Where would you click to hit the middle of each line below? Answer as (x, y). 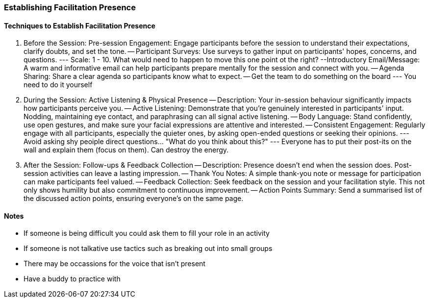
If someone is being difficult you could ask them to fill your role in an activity (147, 233)
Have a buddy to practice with (72, 279)
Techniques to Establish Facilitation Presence (80, 25)
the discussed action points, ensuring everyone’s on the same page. (134, 199)
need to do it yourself (58, 85)
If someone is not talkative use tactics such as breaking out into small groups (148, 249)
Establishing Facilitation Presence (70, 7)
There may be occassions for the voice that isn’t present (114, 264)
